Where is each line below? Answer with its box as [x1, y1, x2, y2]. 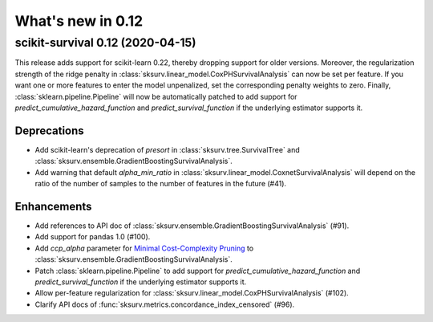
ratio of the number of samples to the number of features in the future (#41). [34, 179, 287, 189]
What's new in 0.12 [14, 12, 144, 30]
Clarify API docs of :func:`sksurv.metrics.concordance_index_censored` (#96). [34, 300, 295, 309]
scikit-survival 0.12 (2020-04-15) [14, 35, 196, 50]
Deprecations [14, 124, 84, 137]
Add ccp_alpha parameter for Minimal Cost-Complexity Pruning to [34, 243, 254, 253]
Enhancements [14, 199, 92, 213]
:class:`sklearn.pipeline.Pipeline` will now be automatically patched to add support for [14, 92, 297, 101]
